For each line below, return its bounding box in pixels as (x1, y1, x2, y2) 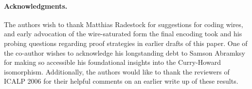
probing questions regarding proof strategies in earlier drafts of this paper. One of (4, 38, 248, 48)
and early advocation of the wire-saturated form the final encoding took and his (4, 29, 242, 39)
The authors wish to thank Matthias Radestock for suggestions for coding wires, (4, 19, 243, 29)
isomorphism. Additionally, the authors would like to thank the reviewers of (4, 66, 230, 76)
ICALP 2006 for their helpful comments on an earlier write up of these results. (4, 76, 238, 86)
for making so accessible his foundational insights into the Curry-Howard (4, 57, 221, 67)
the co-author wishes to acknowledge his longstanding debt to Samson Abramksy (4, 47, 245, 58)
